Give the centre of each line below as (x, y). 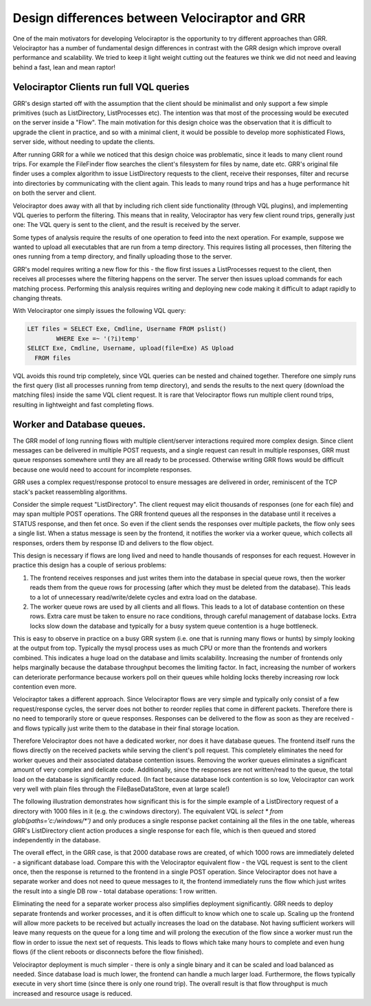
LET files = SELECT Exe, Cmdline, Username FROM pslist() (127, 329)
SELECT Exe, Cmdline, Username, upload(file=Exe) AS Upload (131, 348)
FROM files (53, 358)
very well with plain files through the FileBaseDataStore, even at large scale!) (121, 789)
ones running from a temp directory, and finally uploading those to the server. (123, 256)
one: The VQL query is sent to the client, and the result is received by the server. (126, 225)
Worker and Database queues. (79, 424)
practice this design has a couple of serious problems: (90, 565)
